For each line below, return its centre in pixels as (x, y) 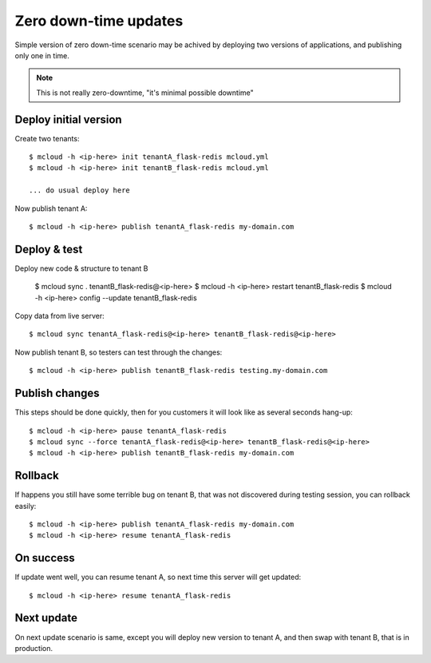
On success (45, 558)
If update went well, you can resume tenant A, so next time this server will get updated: (158, 577)
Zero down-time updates (99, 21)
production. (34, 648)
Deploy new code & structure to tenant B (81, 268)
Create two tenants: (47, 138)
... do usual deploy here (80, 191)
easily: (26, 506)
